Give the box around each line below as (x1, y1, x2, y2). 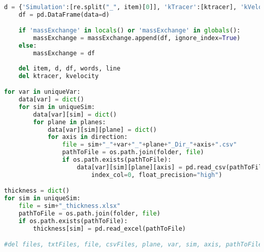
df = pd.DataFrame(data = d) (18, 11, 110, 18)
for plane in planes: (33, 118, 106, 126)
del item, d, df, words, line (18, 64, 121, 72)
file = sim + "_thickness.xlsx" (18, 202, 121, 210)
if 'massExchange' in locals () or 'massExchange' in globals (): (18, 27, 241, 34)
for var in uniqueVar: (4, 88, 81, 96)
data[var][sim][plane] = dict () (47, 126, 157, 133)
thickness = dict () (4, 187, 70, 195)
